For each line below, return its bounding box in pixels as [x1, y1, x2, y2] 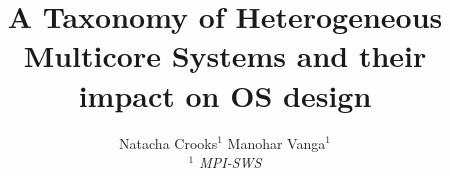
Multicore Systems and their [23, 35, 427, 76]
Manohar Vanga [227, 132, 326, 153]
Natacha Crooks [119, 132, 218, 153]
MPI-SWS [199, 152, 262, 173]
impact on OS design [78, 74, 372, 115]
